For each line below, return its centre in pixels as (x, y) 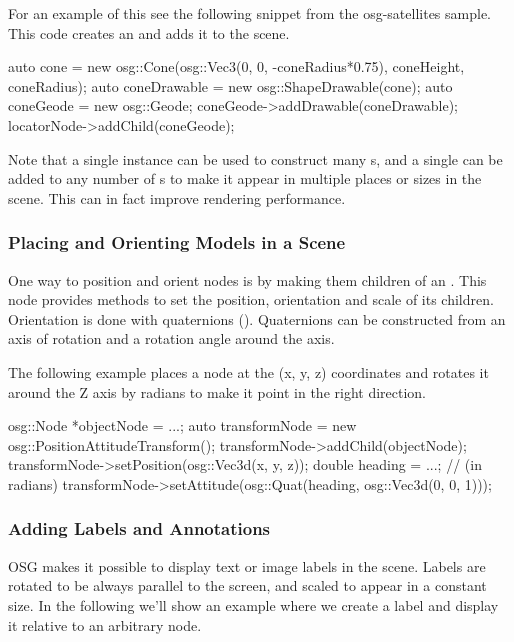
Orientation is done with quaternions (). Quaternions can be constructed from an (257, 318)
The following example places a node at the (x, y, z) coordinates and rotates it (248, 371)
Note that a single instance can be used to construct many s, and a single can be (255, 158)
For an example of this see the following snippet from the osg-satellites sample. (249, 13)
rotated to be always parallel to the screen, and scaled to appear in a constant (247, 585)
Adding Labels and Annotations (139, 528)
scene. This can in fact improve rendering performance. (177, 197)
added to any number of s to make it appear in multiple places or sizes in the (245, 178)
